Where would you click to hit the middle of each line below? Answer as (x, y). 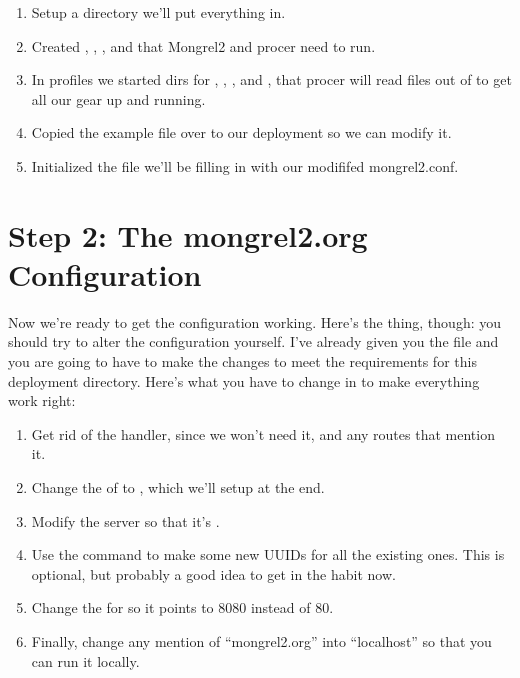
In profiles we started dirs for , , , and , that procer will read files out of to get (271, 79)
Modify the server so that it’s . (125, 520)
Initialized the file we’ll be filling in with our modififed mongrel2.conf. (245, 165)
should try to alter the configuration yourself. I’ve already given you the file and (253, 341)
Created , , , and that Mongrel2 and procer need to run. (203, 45)
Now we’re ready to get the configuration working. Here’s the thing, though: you (255, 321)
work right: (42, 400)
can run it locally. (85, 660)
